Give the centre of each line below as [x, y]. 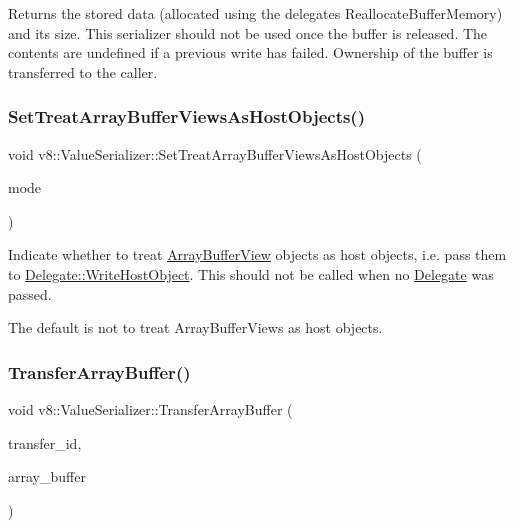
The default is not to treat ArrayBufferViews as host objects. [195, 327]
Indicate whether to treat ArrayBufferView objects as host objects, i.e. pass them [257, 254]
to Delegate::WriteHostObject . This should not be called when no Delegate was [251, 273]
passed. [30, 293]
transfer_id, [45, 442]
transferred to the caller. [83, 71]
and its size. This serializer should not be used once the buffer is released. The [248, 32]
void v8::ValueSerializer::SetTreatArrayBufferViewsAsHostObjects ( [215, 153]
